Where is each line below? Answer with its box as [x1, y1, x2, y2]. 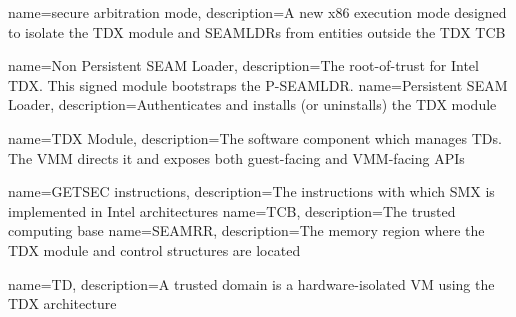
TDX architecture [8, 293, 117, 314]
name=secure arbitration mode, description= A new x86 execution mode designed [8, 2, 507, 22]
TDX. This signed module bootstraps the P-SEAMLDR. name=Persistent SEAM [8, 74, 508, 95]
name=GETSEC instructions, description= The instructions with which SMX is [8, 181, 495, 202]
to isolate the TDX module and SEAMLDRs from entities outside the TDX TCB [8, 21, 506, 42]
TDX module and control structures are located [8, 239, 301, 260]
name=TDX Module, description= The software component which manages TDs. [8, 127, 502, 148]
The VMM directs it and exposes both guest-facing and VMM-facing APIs [8, 147, 465, 168]
